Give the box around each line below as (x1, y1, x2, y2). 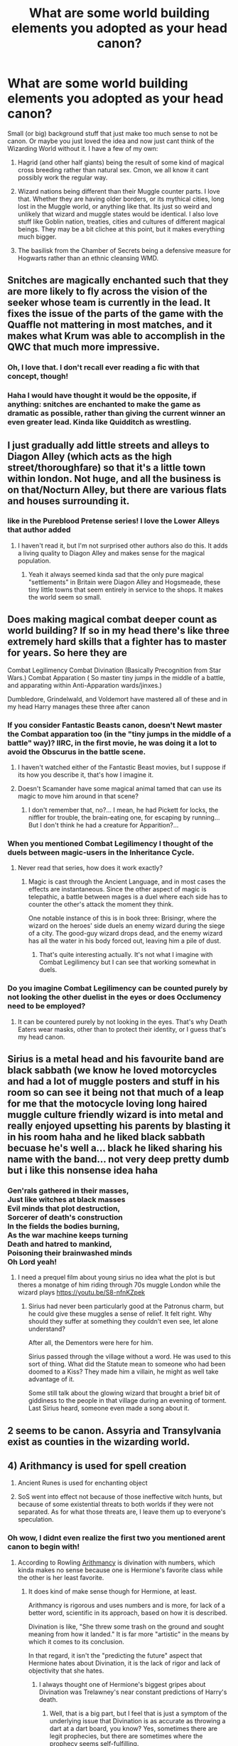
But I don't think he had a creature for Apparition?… (28, 820, 179, 829)
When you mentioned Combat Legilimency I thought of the (7, 838, 214, 848)
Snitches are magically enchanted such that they (7, 274, 229, 286)
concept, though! (7, 372, 69, 382)
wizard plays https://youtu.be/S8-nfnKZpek (17, 1288, 146, 1297)
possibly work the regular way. (17, 173, 108, 182)
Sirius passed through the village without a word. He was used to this (28, 1352, 232, 1361)
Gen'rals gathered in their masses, (7, 1186, 129, 1196)
